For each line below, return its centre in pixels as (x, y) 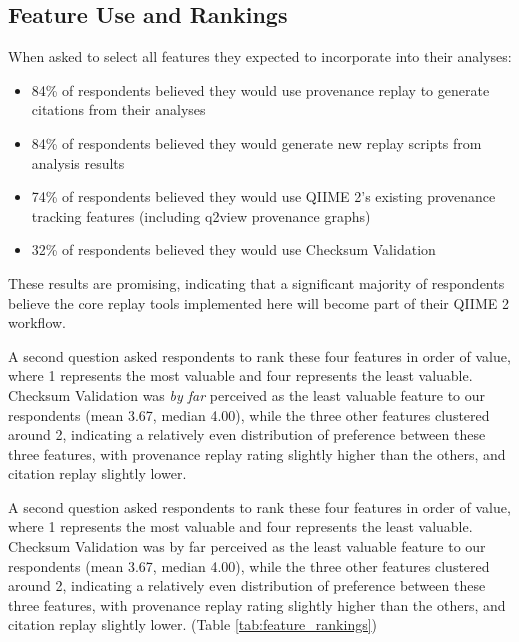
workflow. (37, 322)
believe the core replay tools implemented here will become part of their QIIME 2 (258, 302)
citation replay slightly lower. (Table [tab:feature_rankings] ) (193, 624)
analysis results (78, 162)
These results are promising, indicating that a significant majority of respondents (256, 282)
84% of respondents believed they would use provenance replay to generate (260, 89)
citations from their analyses (118, 109)
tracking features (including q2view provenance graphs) (201, 215)
